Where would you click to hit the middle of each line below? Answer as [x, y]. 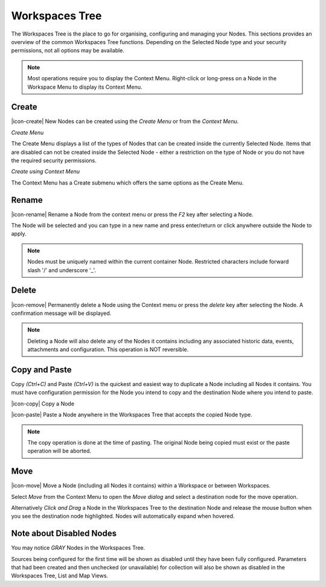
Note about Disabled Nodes [64, 534]
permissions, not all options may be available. [68, 51]
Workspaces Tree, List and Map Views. [60, 576]
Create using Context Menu [46, 171]
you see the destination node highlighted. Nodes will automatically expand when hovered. [123, 516]
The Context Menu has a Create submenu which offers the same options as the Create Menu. [127, 182]
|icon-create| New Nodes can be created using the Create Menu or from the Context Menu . [125, 121]
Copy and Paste [41, 370]
